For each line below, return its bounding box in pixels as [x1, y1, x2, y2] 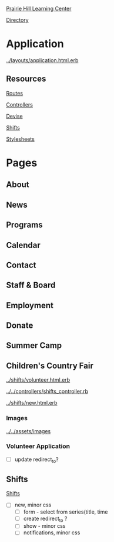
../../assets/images [6, 427, 51, 434]
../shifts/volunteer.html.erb [6, 376, 71, 383]
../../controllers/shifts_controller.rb [6, 388, 89, 395]
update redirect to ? [14, 456, 59, 464]
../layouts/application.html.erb [6, 56, 79, 64]
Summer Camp [6, 340, 62, 351]
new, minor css [14, 501, 52, 508]
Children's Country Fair [6, 360, 94, 370]
